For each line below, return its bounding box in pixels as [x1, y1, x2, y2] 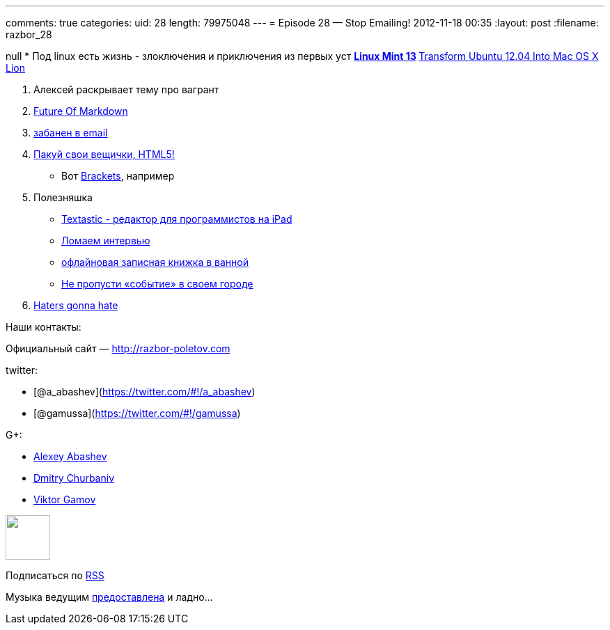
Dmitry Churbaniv [33, 472, 115, 484]
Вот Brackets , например [61, 170, 175, 182]
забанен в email [33, 127, 108, 139]
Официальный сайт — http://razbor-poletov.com [6, 342, 230, 354]
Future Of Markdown [33, 105, 128, 117]
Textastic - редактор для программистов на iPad [61, 213, 292, 225]
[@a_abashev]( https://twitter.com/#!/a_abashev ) [33, 386, 256, 397]
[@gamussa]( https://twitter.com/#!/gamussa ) [33, 407, 241, 419]
